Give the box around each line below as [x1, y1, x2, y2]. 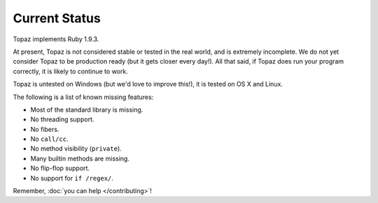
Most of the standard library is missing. [30, 105, 143, 114]
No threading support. [30, 115, 94, 123]
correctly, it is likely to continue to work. [13, 67, 129, 75]
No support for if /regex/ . [30, 174, 113, 182]
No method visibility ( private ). [30, 144, 122, 153]
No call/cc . [30, 135, 69, 143]
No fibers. [30, 125, 59, 133]
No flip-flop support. [30, 164, 90, 172]
